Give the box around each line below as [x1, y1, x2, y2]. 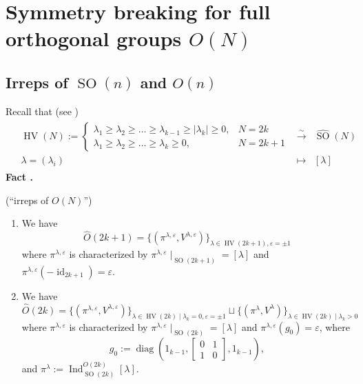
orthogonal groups [6, 24, 182, 52]
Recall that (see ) [6, 103, 79, 118]
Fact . [6, 170, 33, 184]
